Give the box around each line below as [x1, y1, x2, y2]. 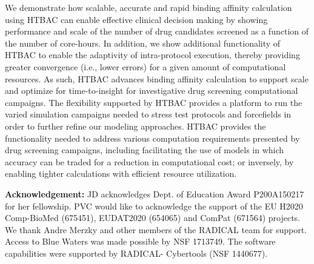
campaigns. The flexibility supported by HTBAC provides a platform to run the [5, 96, 302, 108]
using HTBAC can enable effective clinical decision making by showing [5, 13, 268, 25]
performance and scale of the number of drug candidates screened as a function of [5, 25, 309, 38]
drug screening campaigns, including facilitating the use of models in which [5, 144, 284, 156]
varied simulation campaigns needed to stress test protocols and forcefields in [5, 108, 292, 120]
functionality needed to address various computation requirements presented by [5, 131, 300, 144]
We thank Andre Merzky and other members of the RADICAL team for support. [5, 223, 307, 236]
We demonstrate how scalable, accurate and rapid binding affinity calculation [5, 1, 292, 13]
